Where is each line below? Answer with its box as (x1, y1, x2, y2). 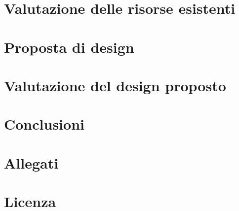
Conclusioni (4, 114, 84, 134)
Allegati (4, 152, 59, 173)
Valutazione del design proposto (4, 75, 226, 95)
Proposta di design (4, 36, 134, 57)
